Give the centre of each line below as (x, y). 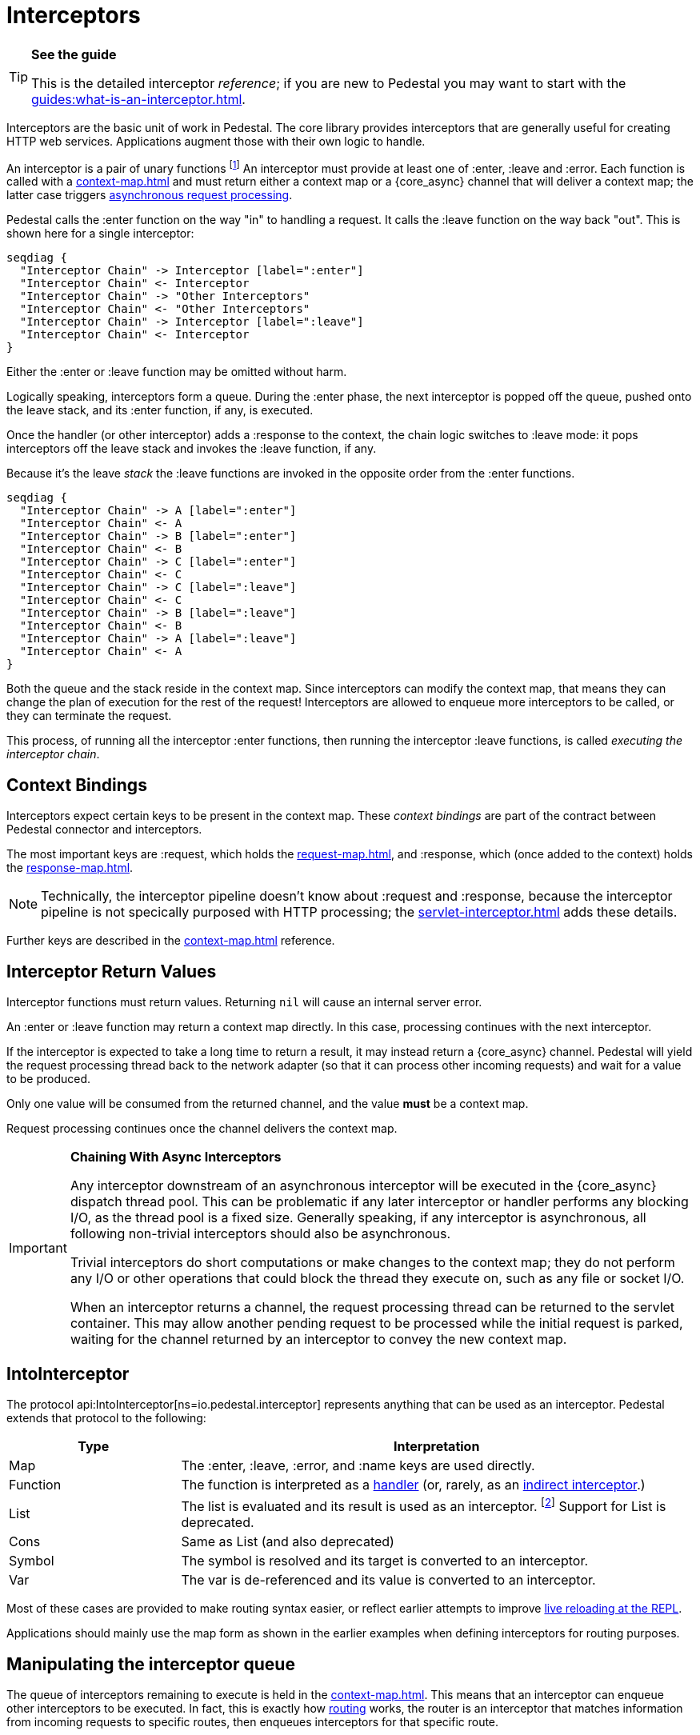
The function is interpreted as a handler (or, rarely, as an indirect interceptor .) (413, 1484)
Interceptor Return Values (112, 971)
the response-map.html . (70, 868)
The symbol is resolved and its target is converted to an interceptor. (385, 1561)
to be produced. (49, 1079)
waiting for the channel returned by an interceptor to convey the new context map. (318, 1339)
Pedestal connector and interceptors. (104, 830)
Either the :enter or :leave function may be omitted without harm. (177, 372)
